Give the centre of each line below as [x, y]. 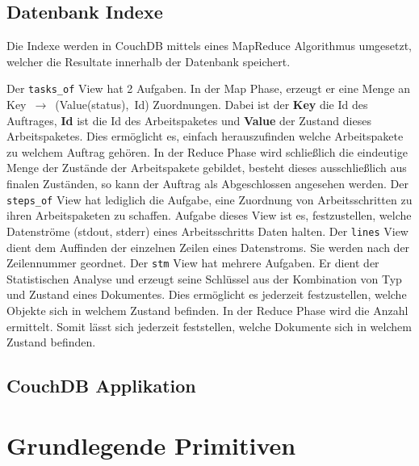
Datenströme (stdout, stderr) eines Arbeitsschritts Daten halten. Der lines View [207, 231]
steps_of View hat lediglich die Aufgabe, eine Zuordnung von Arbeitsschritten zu [209, 199]
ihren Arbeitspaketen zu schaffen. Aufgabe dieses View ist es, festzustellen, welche [209, 215]
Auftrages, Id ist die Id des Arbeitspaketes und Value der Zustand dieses [189, 120]
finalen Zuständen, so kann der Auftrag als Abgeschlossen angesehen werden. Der [207, 184]
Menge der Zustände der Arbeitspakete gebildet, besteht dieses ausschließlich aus [207, 168]
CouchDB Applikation [101, 386]
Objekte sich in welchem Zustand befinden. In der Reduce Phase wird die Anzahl [207, 310]
